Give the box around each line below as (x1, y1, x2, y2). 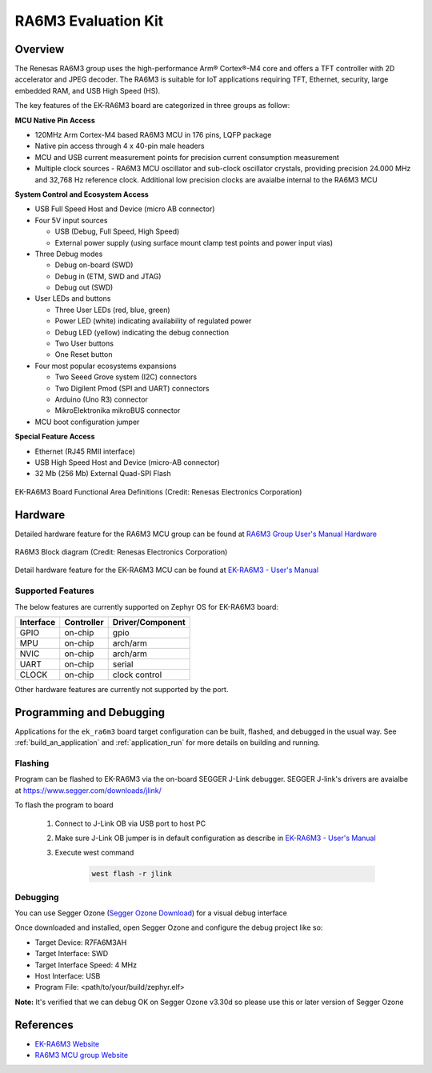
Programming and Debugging (14, 705, 166, 719)
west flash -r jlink (91, 869, 172, 879)
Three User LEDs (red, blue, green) (54, 305, 171, 314)
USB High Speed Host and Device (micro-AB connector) (34, 457, 220, 467)
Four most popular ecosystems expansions (34, 361, 178, 370)
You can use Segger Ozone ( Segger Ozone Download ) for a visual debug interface (14, 908, 288, 918)
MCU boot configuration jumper (34, 417, 140, 426)
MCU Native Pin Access (14, 115, 96, 125)
